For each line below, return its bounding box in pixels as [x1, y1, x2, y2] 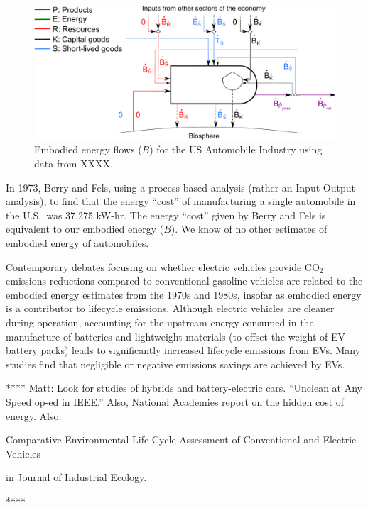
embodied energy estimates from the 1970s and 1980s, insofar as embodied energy [6, 287, 362, 302]
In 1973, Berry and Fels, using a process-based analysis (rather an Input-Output [6, 180, 355, 194]
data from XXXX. [34, 156, 113, 170]
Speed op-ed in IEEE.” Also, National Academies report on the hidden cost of [6, 394, 345, 409]
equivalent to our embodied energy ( [6, 221, 164, 236]
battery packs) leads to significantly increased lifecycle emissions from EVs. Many [6, 343, 361, 358]
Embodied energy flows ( [34, 142, 142, 157]
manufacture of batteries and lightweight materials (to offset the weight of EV [6, 328, 346, 343]
